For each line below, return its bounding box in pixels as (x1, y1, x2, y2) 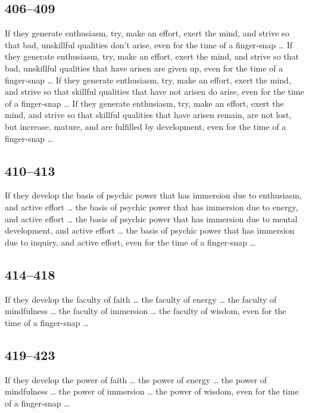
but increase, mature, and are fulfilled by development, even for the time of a (5, 120, 286, 132)
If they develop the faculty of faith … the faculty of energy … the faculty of (5, 293, 277, 305)
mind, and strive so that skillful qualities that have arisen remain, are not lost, (5, 108, 292, 121)
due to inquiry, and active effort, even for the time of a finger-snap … (5, 235, 256, 248)
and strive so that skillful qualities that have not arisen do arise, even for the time (5, 85, 304, 98)
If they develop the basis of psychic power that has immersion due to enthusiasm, (5, 189, 302, 201)
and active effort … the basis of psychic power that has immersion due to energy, (5, 200, 298, 213)
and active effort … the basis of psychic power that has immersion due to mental (5, 212, 298, 225)
